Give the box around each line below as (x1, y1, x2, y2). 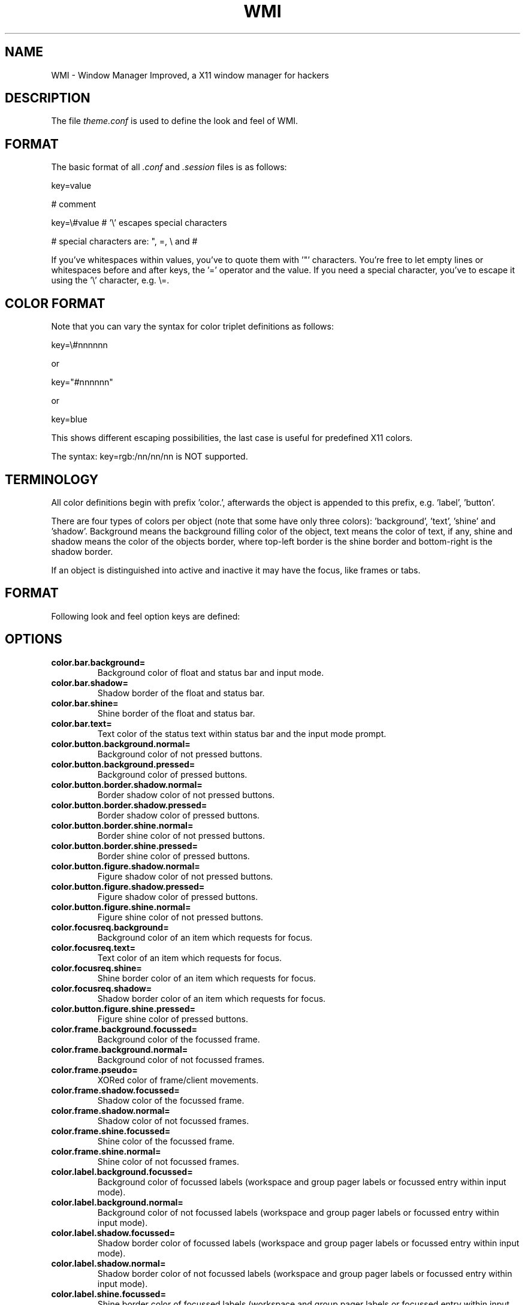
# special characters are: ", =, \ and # (51, 236, 198, 247)
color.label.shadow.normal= (51, 1258, 166, 1268)
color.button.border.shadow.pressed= (51, 799, 207, 810)
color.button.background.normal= (51, 738, 191, 749)
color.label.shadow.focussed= (51, 1227, 176, 1238)
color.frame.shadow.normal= (51, 1105, 170, 1116)
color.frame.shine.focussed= (51, 1125, 171, 1136)
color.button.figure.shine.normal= (51, 901, 191, 912)
